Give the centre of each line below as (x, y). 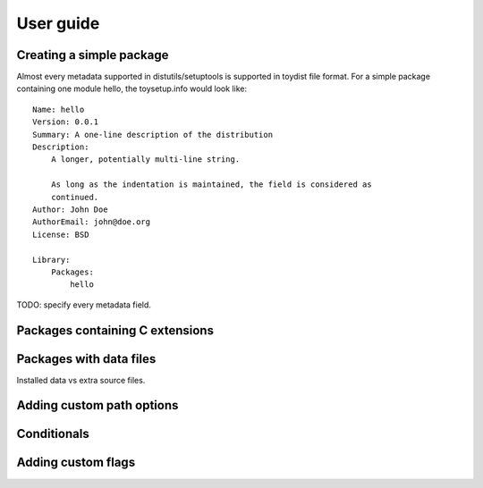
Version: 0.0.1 (66, 122)
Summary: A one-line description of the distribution (153, 135)
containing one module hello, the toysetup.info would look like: (132, 88)
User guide (58, 23)
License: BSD (61, 234)
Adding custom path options (97, 405)
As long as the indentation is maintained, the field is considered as (211, 185)
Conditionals (53, 434)
